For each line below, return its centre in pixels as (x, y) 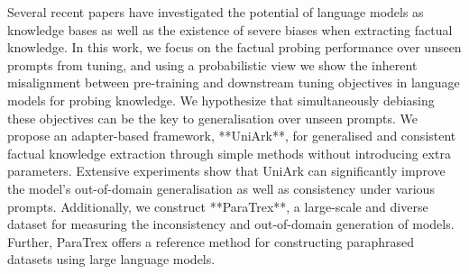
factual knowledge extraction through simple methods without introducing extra (229, 153)
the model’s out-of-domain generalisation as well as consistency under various (221, 188)
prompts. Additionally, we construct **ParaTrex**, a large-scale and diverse (218, 206)
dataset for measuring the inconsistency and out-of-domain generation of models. (231, 224)
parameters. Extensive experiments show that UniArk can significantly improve (226, 171)
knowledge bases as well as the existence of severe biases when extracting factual (230, 29)
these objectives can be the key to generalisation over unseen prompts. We (213, 118)
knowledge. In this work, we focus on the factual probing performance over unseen (234, 47)
